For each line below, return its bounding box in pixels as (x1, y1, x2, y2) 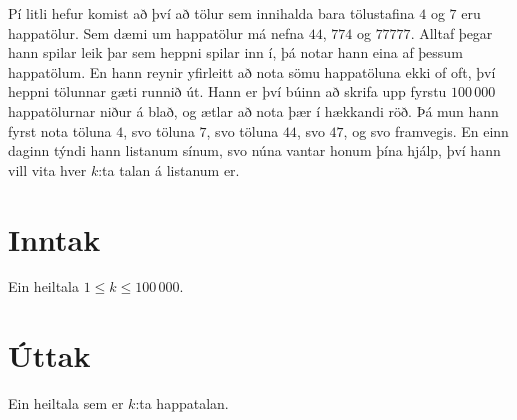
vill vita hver (8, 159, 87, 180)
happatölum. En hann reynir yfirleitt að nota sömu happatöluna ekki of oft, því (8, 61, 496, 82)
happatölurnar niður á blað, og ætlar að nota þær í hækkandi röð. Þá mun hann (8, 100, 499, 121)
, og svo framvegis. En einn (343, 120, 509, 141)
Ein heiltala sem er (8, 393, 124, 414)
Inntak (8, 218, 101, 259)
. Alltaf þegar (410, 22, 493, 43)
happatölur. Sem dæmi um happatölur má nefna (8, 22, 305, 43)
